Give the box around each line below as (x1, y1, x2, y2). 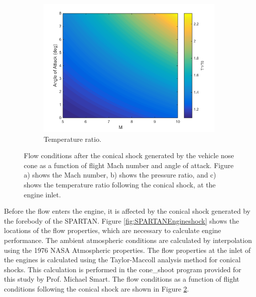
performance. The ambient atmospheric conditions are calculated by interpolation (4, 235, 252, 245)
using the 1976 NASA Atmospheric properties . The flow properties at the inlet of (4, 244, 251, 255)
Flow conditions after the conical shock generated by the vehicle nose (24, 150, 234, 161)
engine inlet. (24, 189, 61, 199)
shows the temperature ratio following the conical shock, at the (24, 179, 216, 189)
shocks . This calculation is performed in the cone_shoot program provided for (4, 264, 242, 274)
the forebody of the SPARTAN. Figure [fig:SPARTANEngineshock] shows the (4, 215, 239, 226)
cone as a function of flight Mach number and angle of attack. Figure (24, 160, 234, 170)
